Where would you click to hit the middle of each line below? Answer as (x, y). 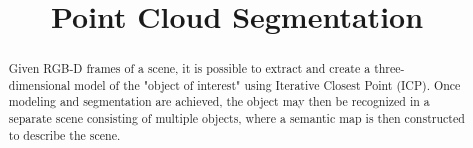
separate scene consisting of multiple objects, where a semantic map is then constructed (236, 118)
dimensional (39, 84)
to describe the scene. (64, 134)
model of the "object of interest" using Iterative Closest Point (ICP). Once (267, 84)
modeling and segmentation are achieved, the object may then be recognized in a (219, 101)
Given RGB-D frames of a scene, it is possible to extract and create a (189, 68)
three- (389, 68)
